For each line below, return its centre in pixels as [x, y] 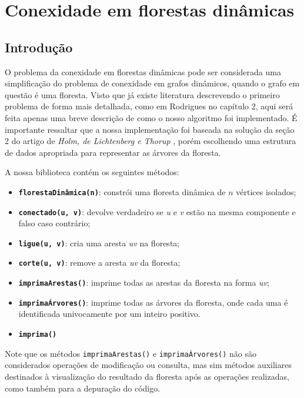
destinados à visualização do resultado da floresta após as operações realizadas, [147, 376]
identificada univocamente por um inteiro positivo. [109, 314]
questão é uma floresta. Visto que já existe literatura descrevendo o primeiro [142, 94]
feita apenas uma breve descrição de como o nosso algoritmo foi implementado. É [151, 117]
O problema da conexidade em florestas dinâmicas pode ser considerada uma [143, 71]
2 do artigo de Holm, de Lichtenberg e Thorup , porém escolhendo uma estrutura [151, 141]
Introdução [39, 47]
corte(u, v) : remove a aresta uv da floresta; [99, 262]
